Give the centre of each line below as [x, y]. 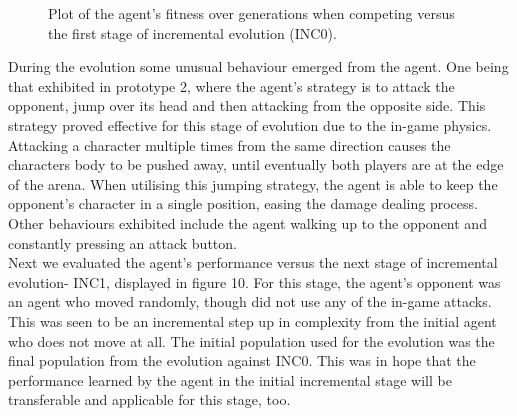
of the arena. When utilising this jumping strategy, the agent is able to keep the [253, 183]
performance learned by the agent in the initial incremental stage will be [230, 379]
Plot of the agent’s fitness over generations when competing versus [251, 13]
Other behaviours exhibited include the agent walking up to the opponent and [247, 222]
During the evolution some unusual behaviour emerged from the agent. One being [258, 66]
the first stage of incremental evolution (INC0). [192, 32]
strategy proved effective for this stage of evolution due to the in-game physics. [250, 124]
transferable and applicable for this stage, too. [149, 399]
